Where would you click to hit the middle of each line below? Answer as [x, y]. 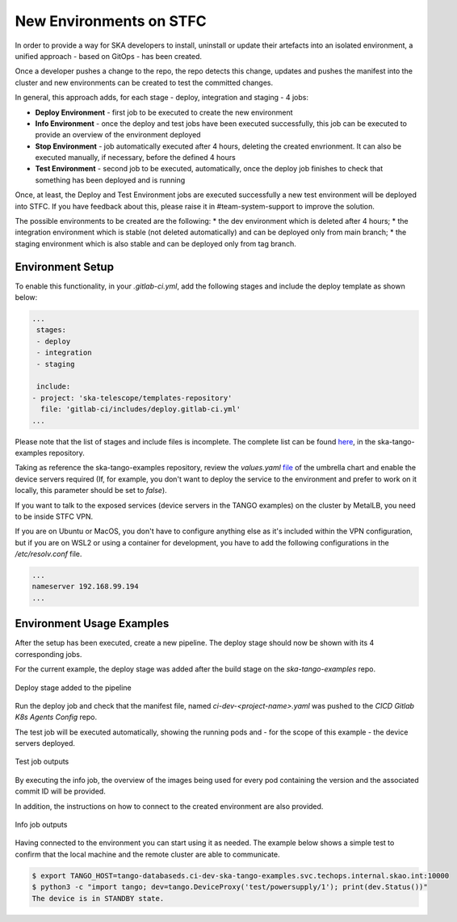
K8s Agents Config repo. [56, 717]
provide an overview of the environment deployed [118, 135]
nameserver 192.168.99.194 [85, 587]
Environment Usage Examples [92, 623]
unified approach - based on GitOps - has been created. [108, 56]
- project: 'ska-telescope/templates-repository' [132, 398]
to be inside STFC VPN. [54, 516]
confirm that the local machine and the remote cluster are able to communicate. [147, 854]
